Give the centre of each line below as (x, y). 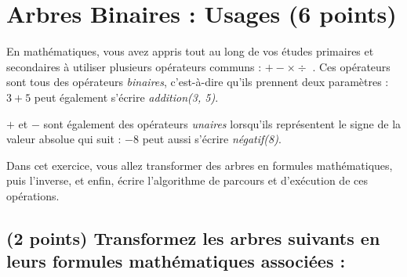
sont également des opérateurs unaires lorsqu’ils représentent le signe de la (222, 123)
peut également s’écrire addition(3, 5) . (126, 97)
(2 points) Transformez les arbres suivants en (193, 237)
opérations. (33, 195)
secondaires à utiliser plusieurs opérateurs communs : (134, 66)
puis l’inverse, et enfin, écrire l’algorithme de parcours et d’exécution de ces (187, 180)
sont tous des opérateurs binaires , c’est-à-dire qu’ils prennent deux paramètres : (198, 82)
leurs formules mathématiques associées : (176, 261)
